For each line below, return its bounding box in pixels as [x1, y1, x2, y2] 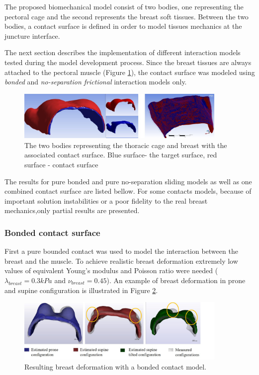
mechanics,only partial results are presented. [4, 205, 140, 216]
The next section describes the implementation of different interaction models [4, 47, 241, 58]
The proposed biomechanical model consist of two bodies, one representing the [4, 1, 244, 11]
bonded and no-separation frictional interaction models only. [4, 76, 187, 87]
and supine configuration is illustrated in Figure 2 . [4, 285, 158, 295]
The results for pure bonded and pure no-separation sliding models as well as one [4, 176, 252, 186]
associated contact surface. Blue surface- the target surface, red [24, 150, 217, 160]
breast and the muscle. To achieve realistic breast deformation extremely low [4, 255, 238, 266]
